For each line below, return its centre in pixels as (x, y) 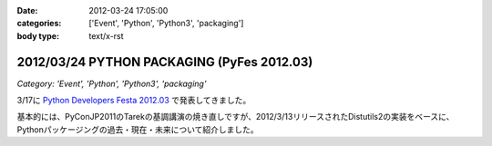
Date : (27, 10)
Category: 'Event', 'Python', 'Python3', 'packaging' (112, 83)
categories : (39, 24)
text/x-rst (106, 35)
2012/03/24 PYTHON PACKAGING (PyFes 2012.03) (165, 62)
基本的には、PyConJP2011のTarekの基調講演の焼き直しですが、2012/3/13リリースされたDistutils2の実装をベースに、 (236, 117)
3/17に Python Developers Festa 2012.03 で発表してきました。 (134, 101)
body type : (38, 35)
